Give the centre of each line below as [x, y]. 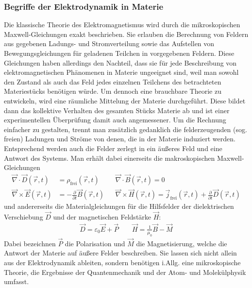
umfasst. [17, 281]
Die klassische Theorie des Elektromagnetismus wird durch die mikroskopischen [122, 25]
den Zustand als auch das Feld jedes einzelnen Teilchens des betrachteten [113, 81]
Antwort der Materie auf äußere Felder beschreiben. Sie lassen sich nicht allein [120, 253]
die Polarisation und [95, 243]
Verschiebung [24, 217]
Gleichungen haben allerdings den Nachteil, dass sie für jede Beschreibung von [120, 62]
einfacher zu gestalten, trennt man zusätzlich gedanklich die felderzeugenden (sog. [126, 129]
